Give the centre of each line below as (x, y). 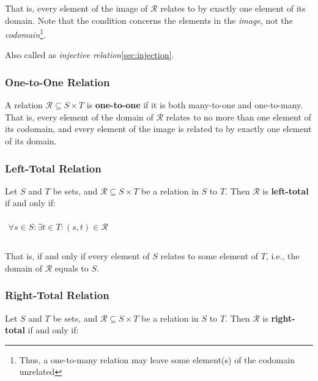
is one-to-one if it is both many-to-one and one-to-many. (195, 105)
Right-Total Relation (57, 295)
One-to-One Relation (57, 82)
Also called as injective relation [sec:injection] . (90, 55)
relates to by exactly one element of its (233, 8)
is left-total (286, 190)
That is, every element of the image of (76, 8)
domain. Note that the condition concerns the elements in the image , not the (149, 20)
